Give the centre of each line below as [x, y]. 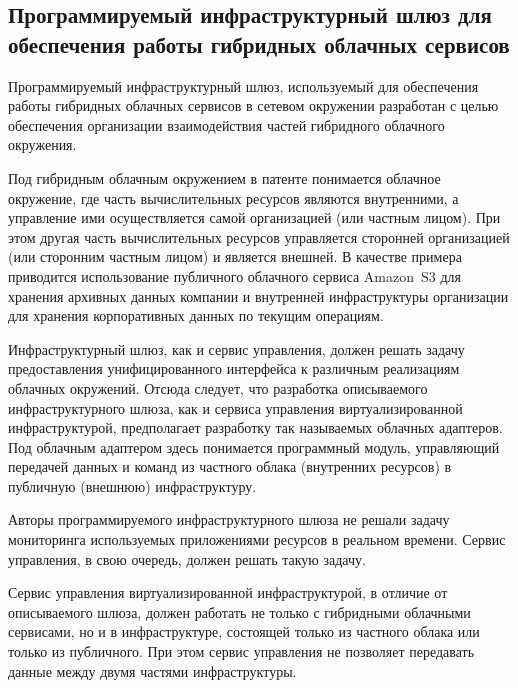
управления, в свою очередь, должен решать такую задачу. [187, 558]
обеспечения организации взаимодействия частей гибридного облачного [226, 124]
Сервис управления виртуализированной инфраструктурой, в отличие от [228, 592]
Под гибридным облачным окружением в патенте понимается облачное [224, 177]
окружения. [42, 144]
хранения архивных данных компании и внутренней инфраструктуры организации [258, 295]
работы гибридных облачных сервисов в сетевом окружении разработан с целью [253, 105]
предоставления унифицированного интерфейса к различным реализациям [234, 368]
